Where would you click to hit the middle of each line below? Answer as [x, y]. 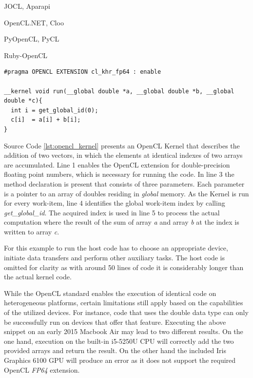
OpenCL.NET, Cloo [34, 22]
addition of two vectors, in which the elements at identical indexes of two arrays [123, 155]
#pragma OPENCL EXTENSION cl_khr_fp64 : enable [83, 72]
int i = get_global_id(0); [55, 110]
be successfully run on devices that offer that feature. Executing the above [115, 322]
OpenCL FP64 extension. [42, 369]
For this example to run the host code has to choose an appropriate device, [116, 248]
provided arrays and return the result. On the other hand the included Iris [115, 350]
